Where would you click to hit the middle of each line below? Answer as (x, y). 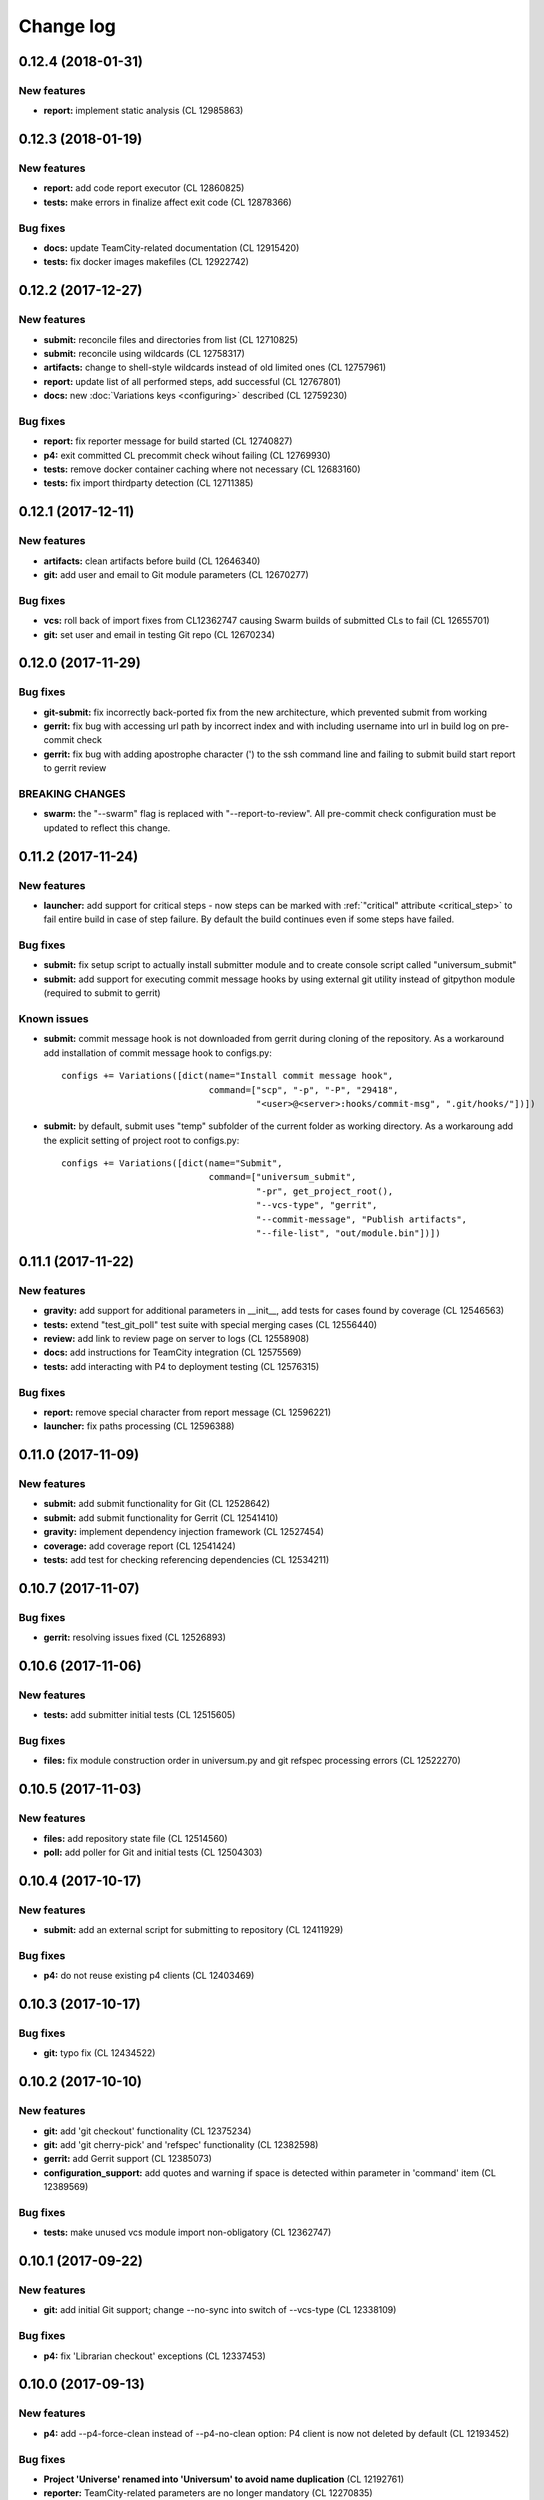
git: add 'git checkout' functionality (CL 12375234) (147, 2131)
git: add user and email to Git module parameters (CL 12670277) (176, 574)
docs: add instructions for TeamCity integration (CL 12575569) (172, 1352)
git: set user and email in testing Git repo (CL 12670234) (159, 634)
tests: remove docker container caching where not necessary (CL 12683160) (202, 469)
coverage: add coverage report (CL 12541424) (140, 1546)
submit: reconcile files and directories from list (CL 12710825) (171, 339)
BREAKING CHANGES (72, 793)
